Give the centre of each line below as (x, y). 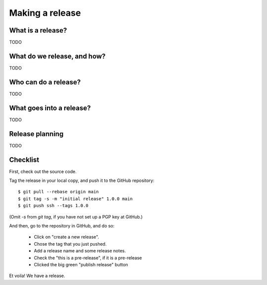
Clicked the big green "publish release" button (81, 264)
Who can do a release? (45, 82)
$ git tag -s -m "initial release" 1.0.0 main (75, 199)
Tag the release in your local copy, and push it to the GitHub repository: (82, 180)
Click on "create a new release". (67, 237)
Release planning (36, 134)
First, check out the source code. (43, 171)
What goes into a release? (50, 108)
